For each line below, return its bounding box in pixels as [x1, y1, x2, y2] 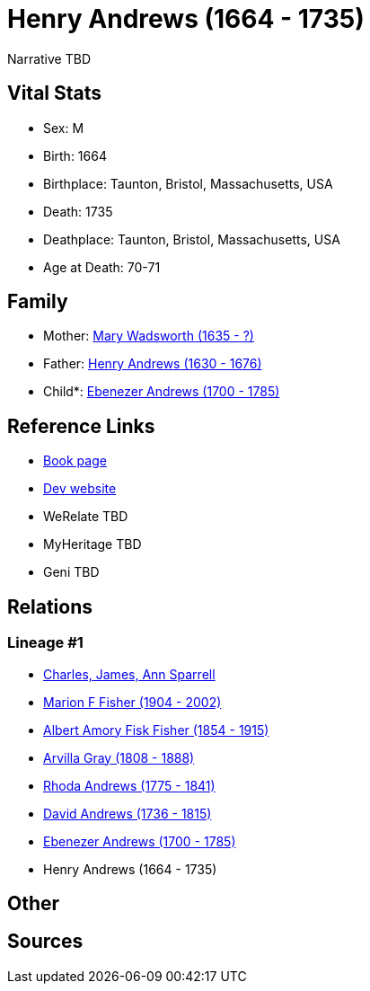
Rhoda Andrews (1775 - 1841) [43, 777, 216, 793]
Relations [7, 595, 93, 618]
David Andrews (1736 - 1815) [43, 805, 212, 821]
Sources [7, 930, 84, 953]
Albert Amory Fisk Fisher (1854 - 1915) [43, 721, 269, 738]
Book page [43, 453, 107, 469]
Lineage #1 [7, 633, 84, 652]
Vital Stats [7, 82, 102, 105]
